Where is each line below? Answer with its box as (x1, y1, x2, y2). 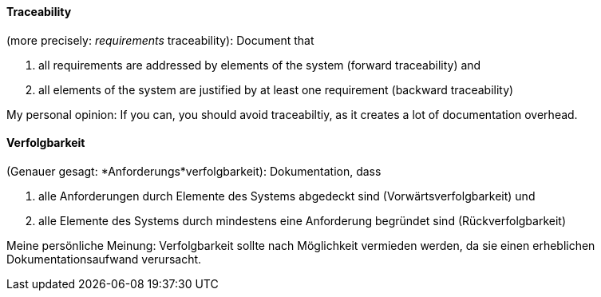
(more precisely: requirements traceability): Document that (6, 33, 314, 47)
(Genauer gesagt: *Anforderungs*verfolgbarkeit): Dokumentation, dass (6, 164, 382, 178)
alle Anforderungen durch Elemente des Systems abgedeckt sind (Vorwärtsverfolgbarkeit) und (38, 188, 536, 203)
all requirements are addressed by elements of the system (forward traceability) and (38, 57, 481, 72)
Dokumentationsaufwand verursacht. (6, 251, 202, 266)
